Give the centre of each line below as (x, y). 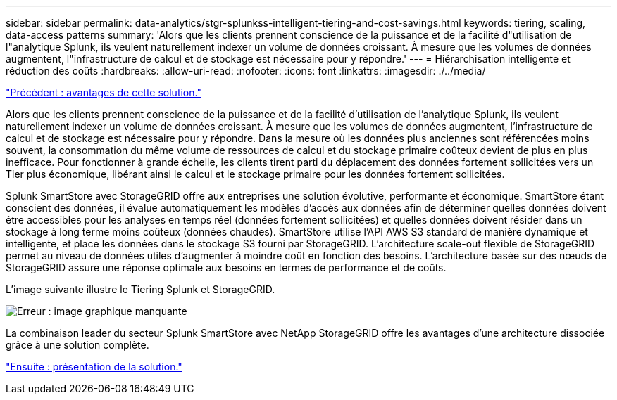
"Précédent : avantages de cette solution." (104, 92)
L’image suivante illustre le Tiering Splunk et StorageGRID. (141, 289)
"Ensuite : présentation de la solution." (94, 367)
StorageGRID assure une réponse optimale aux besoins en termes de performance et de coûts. (226, 267)
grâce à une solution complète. (77, 345)
